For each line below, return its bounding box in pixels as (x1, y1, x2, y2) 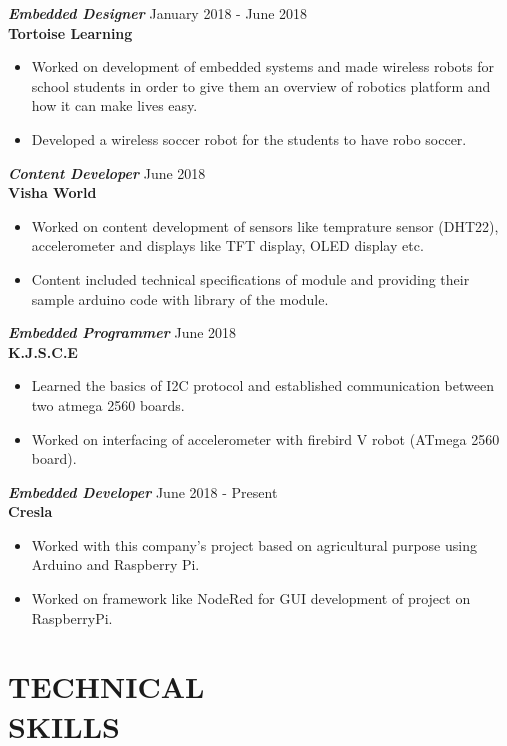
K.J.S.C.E (8, 341, 78, 362)
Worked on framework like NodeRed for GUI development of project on (31, 588, 471, 609)
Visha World (8, 182, 97, 203)
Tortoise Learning (8, 22, 133, 43)
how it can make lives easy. (31, 95, 198, 116)
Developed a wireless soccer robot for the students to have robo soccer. (31, 128, 467, 149)
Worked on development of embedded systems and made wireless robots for (31, 56, 494, 77)
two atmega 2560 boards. (31, 394, 185, 415)
